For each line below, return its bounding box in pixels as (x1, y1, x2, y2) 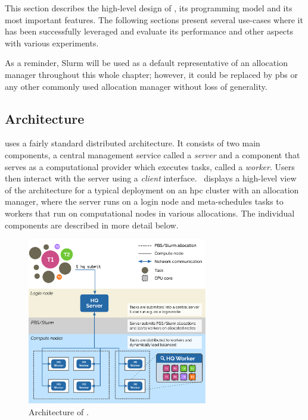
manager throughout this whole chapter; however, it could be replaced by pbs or (5, 68, 298, 80)
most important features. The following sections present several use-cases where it (5, 13, 303, 26)
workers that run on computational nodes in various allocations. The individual (5, 206, 295, 219)
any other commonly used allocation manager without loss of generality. (5, 80, 267, 92)
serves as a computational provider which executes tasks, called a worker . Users (5, 160, 295, 173)
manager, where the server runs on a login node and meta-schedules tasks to (5, 195, 284, 208)
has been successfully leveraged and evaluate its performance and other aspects (5, 25, 294, 37)
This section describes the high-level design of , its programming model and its (5, 2, 293, 14)
